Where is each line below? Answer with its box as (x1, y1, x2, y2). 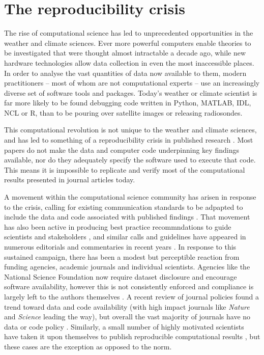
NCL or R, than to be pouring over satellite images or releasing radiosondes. (4, 107, 243, 118)
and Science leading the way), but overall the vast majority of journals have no (4, 311, 251, 322)
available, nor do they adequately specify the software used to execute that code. (4, 154, 256, 165)
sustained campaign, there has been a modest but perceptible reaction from (4, 251, 240, 262)
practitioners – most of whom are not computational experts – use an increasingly (4, 77, 260, 88)
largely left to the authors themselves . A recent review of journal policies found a (4, 291, 259, 302)
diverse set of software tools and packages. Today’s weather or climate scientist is (4, 87, 257, 98)
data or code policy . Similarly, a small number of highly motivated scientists (4, 321, 244, 332)
